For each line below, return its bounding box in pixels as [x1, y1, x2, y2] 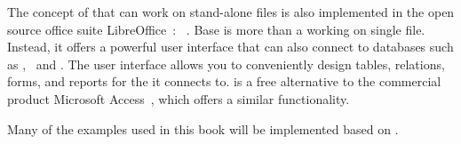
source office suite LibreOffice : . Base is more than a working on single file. [7, 20, 425, 38]
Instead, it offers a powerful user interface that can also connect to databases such [7, 37, 454, 56]
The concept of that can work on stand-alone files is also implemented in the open [7, 3, 455, 20]
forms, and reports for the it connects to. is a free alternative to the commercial [7, 72, 441, 91]
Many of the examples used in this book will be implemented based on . [7, 119, 399, 138]
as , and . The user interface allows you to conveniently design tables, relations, [7, 54, 445, 73]
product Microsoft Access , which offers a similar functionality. [7, 89, 350, 108]
